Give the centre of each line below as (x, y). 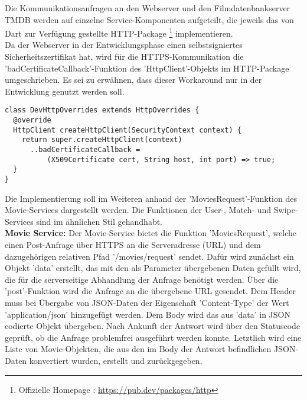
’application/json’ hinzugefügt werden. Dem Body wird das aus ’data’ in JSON (148, 314)
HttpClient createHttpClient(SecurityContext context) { (127, 130)
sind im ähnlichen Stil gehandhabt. (99, 221)
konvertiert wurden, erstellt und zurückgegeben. (116, 360)
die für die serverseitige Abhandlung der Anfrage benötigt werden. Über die (142, 279)
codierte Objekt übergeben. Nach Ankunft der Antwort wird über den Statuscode (153, 326)
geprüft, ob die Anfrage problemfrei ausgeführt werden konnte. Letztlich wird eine (153, 337)
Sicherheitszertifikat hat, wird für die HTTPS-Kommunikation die (124, 57)
